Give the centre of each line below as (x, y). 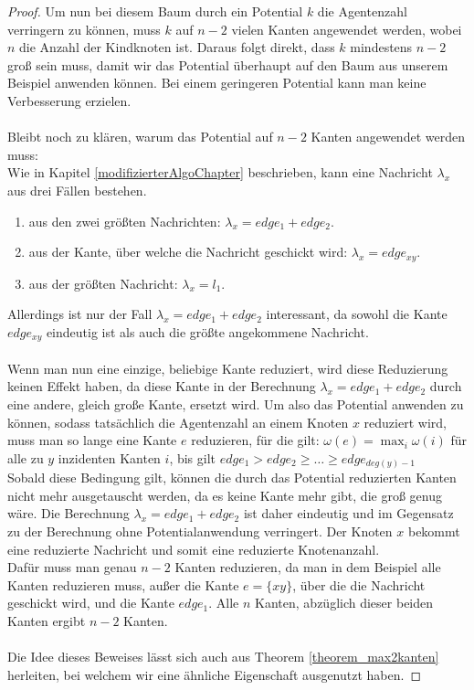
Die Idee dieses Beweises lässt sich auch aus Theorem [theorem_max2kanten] (223, 657)
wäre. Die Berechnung (68, 513)
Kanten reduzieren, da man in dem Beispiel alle (308, 567)
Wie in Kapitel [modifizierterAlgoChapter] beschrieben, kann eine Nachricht (220, 172)
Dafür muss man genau (72, 567)
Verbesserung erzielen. (69, 100)
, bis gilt (193, 457)
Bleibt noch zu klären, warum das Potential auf (140, 137)
